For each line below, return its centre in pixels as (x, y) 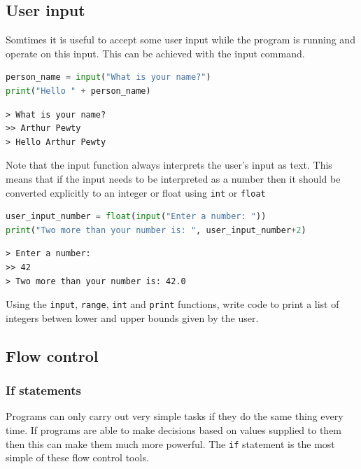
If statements (43, 390)
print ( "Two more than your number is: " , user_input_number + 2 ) (156, 230)
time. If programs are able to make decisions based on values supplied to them (174, 430)
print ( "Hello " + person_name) (78, 91)
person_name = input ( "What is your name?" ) (108, 77)
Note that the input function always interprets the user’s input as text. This (169, 165)
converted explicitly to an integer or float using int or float (136, 192)
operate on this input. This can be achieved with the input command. (155, 53)
